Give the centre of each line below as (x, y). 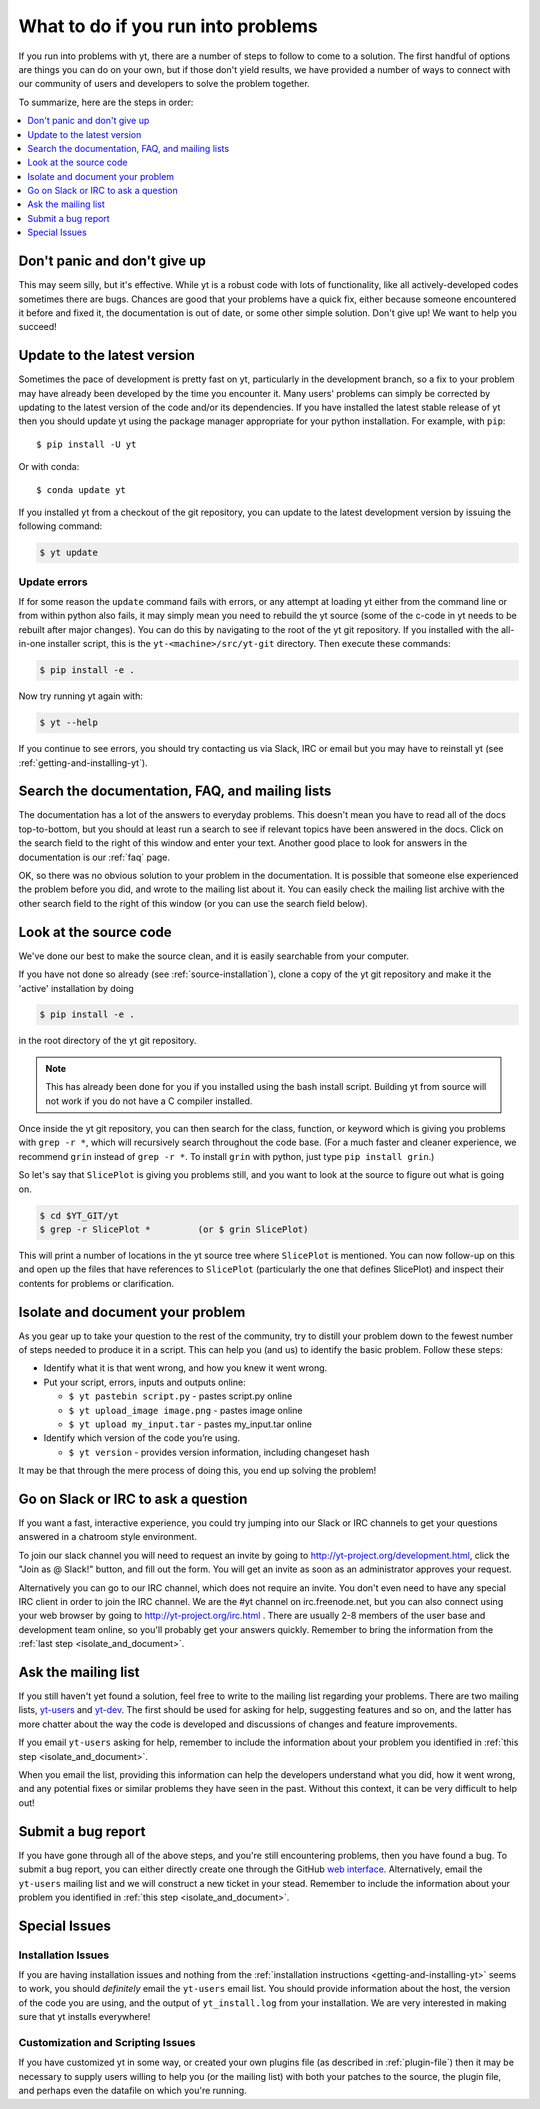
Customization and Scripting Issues (107, 2042)
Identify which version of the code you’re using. (141, 1438)
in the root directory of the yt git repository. (107, 1041)
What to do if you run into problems (168, 26)
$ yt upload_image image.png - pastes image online (185, 1410)
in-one (32, 644)
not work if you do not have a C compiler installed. (149, 1101)
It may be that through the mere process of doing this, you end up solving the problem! (197, 1471)
